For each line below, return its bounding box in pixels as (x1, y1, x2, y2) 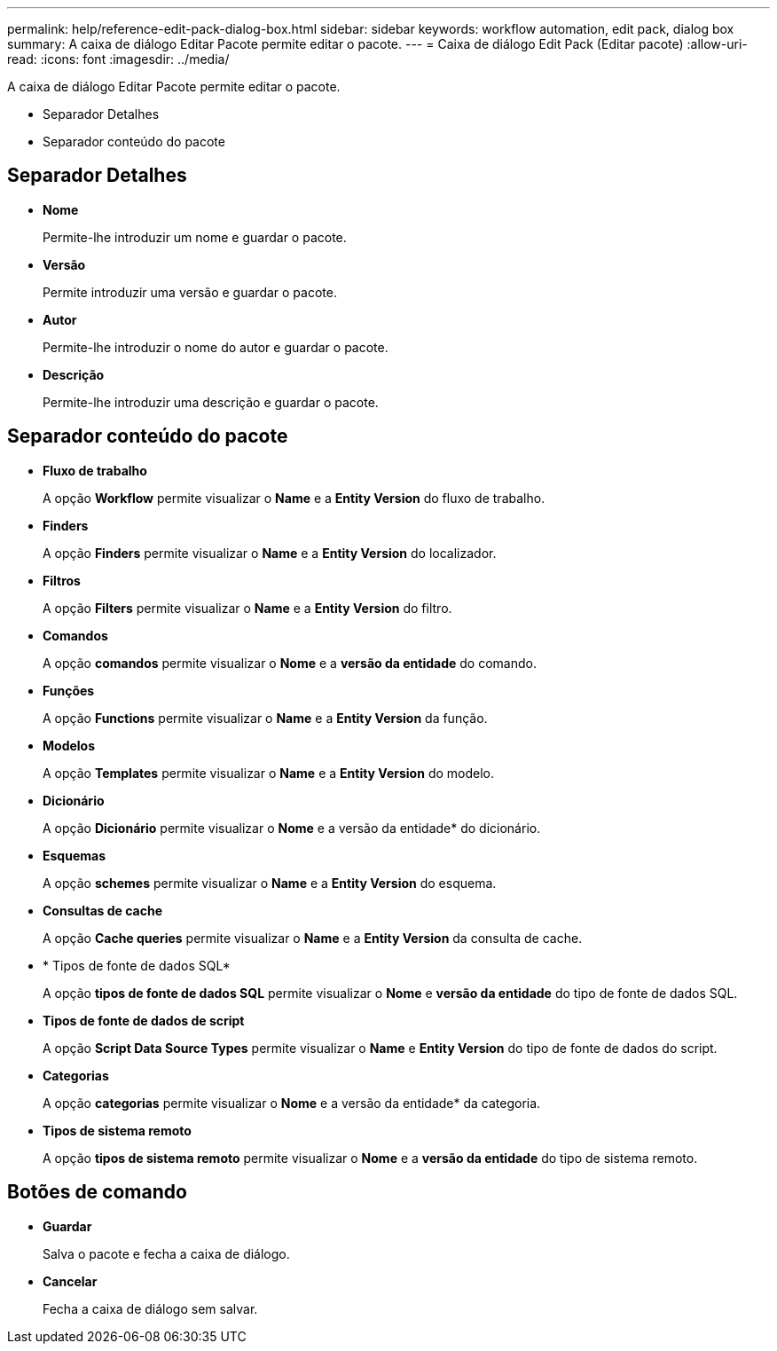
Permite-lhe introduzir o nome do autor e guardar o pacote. (43, 339, 388, 355)
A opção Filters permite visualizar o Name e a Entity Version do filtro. (43, 600, 452, 616)
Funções (43, 682, 95, 698)
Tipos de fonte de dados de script (43, 1012, 245, 1028)
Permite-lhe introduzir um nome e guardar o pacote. (43, 229, 347, 245)
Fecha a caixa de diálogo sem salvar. (43, 1300, 258, 1316)
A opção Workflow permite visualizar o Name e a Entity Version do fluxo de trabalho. (43, 490, 545, 506)
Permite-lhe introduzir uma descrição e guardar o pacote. (43, 394, 379, 410)
